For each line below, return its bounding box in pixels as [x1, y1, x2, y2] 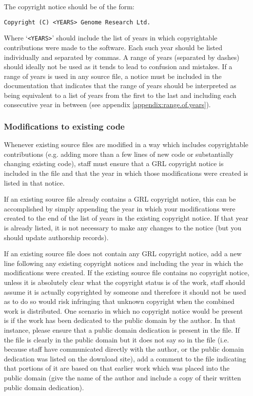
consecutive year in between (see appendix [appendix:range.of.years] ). [4, 99, 211, 110]
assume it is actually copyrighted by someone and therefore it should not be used [4, 286, 246, 297]
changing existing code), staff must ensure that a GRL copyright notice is [4, 158, 224, 169]
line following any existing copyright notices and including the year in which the [4, 258, 243, 268]
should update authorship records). [4, 232, 109, 242]
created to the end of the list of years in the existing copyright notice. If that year [4, 213, 249, 223]
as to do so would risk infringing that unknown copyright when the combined [4, 296, 234, 306]
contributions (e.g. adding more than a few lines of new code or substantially [4, 149, 234, 159]
